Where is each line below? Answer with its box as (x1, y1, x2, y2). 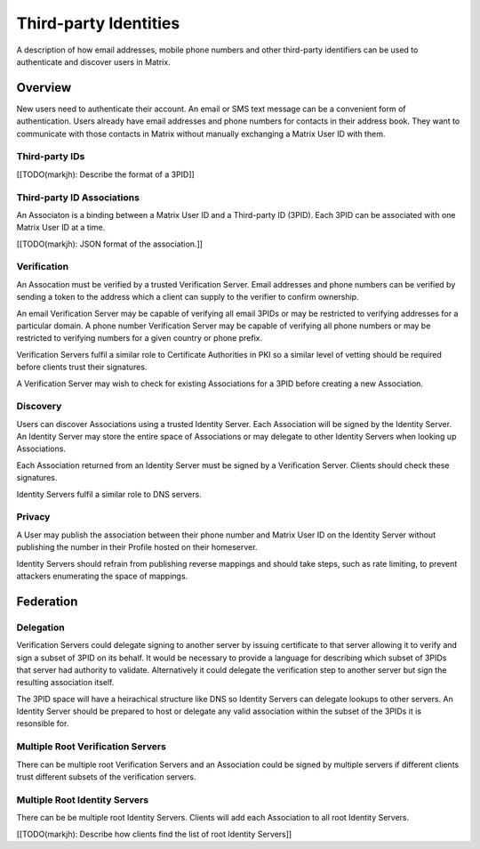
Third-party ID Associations (16, 191, 140, 204)
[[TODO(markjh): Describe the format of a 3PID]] (16, 169, 195, 180)
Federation (16, 594, 78, 609)
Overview (16, 80, 72, 95)
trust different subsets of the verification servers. (16, 772, 196, 782)
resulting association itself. (16, 677, 115, 688)
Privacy (16, 511, 51, 523)
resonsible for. (16, 718, 69, 729)
